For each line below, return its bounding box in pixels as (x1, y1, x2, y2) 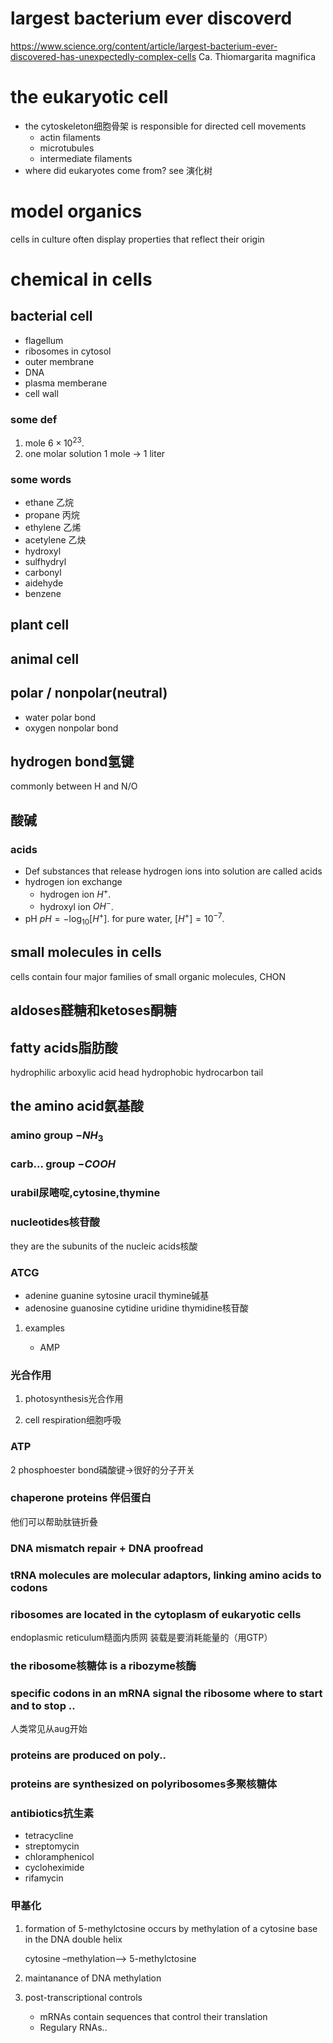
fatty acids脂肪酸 (10, 1039, 118, 1056)
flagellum (24, 334, 64, 346)
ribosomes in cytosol (24, 345, 112, 357)
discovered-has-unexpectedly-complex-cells (10, 50, 197, 62)
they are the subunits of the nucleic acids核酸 (10, 1240, 198, 1252)
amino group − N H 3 (10, 1128, 104, 1144)
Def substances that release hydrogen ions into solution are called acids (24, 865, 323, 877)
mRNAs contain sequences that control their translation (39, 2010, 268, 2022)
